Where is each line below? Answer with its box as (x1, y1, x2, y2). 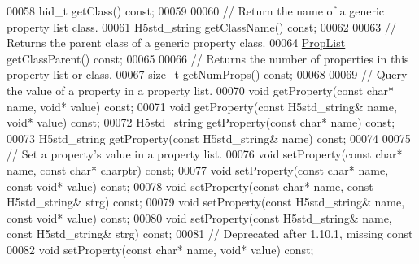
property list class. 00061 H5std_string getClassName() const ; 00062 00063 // (7, 18, 397, 35)
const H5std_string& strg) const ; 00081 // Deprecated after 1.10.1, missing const (7, 225, 413, 242)
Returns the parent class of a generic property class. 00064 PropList (7, 34, 346, 51)
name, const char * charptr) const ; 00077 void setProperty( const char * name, (7, 161, 389, 178)
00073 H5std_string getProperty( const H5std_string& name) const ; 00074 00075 (7, 129, 411, 146)
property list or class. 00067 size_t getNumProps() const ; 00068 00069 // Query (7, 66, 408, 83)
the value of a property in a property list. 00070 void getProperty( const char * (7, 81, 394, 98)
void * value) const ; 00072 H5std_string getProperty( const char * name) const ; (7, 114, 395, 131)
